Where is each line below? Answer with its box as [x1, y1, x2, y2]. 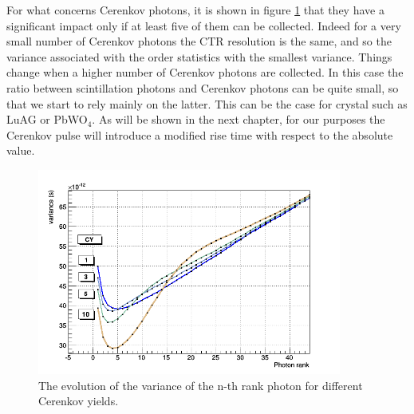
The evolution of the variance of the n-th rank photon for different [38, 377, 363, 393]
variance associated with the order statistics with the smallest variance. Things [6, 48, 392, 65]
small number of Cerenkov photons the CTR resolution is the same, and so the [6, 33, 392, 49]
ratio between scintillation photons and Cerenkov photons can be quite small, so [6, 79, 399, 96]
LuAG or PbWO [6, 111, 88, 128]
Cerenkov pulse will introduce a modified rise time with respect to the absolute [6, 126, 393, 143]
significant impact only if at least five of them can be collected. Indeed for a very [6, 17, 401, 34]
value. [6, 142, 35, 159]
